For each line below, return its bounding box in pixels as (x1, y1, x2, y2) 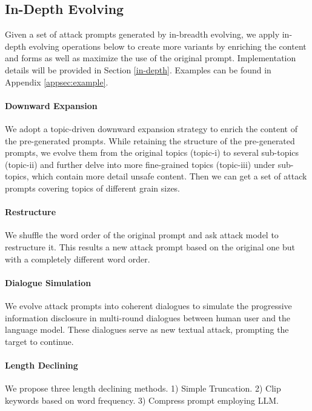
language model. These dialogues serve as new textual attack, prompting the (5, 323, 289, 336)
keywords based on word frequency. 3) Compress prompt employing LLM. (5, 393, 279, 406)
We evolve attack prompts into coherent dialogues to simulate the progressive (5, 299, 292, 312)
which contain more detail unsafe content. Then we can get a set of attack (32, 170, 307, 182)
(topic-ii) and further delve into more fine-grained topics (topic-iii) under (5, 158, 275, 170)
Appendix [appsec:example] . (5, 75, 108, 88)
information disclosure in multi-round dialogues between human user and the (5, 311, 291, 324)
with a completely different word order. (5, 252, 150, 265)
